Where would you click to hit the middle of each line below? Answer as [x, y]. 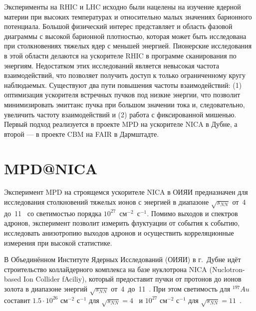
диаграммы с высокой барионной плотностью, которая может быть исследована [125, 36]
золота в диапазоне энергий [46, 288]
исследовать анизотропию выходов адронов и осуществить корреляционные [119, 232]
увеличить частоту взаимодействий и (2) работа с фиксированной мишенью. [120, 114]
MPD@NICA [51, 168]
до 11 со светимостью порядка [53, 213]
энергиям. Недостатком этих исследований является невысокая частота [112, 65]
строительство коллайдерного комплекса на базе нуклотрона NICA [106, 269]
